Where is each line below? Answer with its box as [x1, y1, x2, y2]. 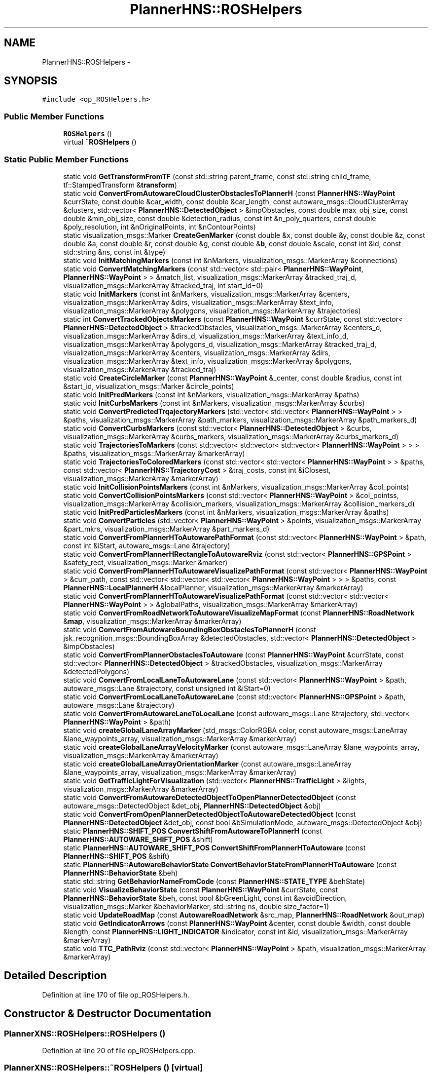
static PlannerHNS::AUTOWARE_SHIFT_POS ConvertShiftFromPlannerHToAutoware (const [63, 843, 366, 852]
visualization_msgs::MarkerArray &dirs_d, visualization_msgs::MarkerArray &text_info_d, [63, 331, 349, 340]
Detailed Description [4, 969, 107, 982]
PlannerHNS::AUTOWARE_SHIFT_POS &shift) [63, 835, 213, 844]
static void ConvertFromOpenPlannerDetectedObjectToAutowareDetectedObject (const [63, 809, 356, 818]
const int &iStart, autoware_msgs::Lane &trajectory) [63, 541, 230, 550]
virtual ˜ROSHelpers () [63, 138, 137, 147]
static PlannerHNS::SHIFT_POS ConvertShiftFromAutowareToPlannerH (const [63, 826, 322, 835]
